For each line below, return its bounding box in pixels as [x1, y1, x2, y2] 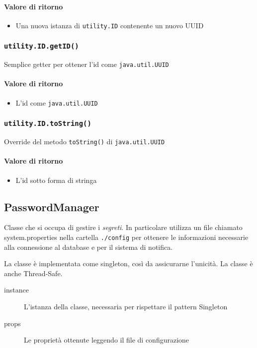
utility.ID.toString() [4, 119, 91, 128]
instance [4, 285, 29, 295]
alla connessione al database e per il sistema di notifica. [4, 241, 173, 252]
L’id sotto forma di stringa [15, 174, 97, 185]
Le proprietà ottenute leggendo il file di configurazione [24, 335, 189, 345]
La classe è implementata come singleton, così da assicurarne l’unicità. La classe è [4, 258, 253, 269]
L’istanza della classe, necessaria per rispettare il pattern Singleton [24, 301, 228, 311]
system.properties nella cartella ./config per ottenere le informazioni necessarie [4, 232, 249, 242]
